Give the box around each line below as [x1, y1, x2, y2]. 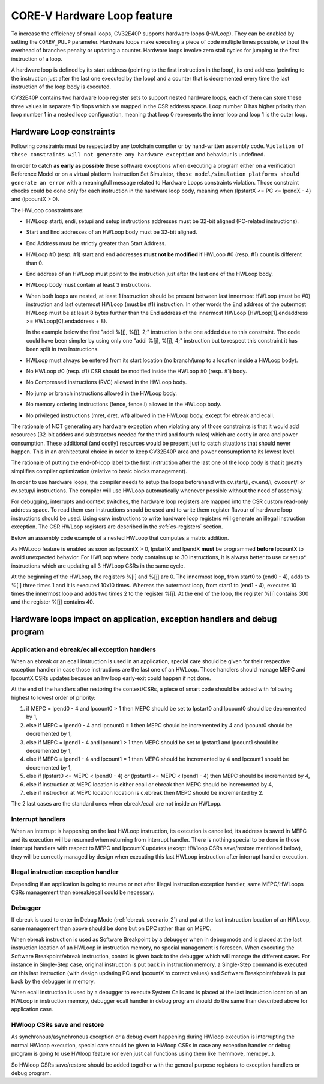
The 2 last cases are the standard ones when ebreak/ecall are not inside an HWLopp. [11, 800, 222, 807]
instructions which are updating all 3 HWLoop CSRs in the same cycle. [11, 562, 185, 569]
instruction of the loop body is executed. [11, 83, 111, 90]
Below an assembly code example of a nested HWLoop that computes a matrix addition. [11, 534, 229, 541]
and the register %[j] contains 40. [11, 598, 95, 605]
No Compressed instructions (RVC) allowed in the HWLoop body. [26, 379, 187, 386]
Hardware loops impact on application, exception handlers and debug [11, 614, 277, 625]
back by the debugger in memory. [11, 978, 95, 985]
